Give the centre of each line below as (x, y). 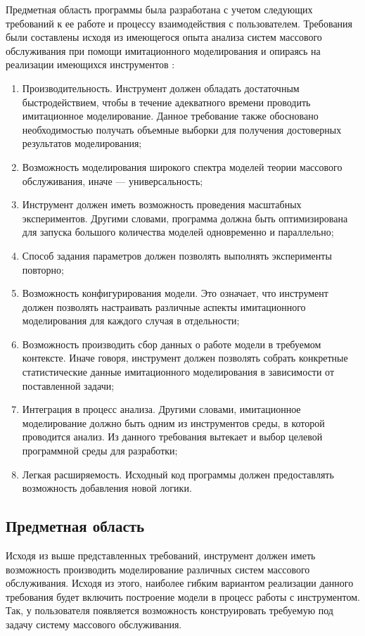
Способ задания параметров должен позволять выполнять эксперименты (177, 255)
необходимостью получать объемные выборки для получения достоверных (182, 129)
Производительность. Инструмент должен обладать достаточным (161, 88)
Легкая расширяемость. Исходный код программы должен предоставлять (178, 474)
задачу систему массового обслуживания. (94, 624)
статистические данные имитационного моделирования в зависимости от (178, 372)
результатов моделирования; (82, 143)
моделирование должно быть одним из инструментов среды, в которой (173, 422)
